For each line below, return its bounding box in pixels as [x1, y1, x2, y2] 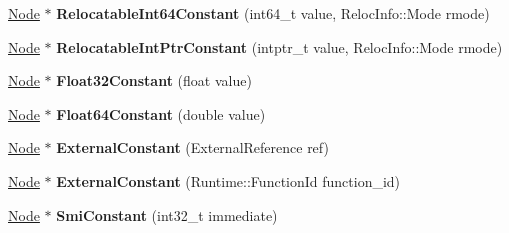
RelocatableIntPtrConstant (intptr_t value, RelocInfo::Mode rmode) [56, 36, 503, 57]
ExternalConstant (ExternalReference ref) [56, 137, 329, 158]
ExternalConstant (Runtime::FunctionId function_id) [56, 170, 401, 191]
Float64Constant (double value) [56, 103, 266, 124]
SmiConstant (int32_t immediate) [56, 204, 278, 225]
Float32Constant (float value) [56, 70, 252, 91]
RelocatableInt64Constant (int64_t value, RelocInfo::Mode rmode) [56, 3, 490, 23]
